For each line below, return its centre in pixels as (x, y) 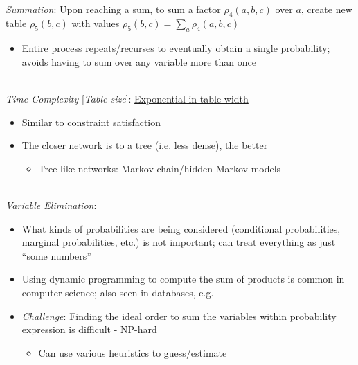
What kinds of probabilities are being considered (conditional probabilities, (181, 228)
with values (96, 23)
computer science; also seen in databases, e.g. (118, 292)
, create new (326, 9)
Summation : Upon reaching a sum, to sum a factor (113, 9)
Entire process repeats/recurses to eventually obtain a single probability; (176, 48)
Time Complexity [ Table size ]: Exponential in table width (127, 98)
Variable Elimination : (51, 205)
